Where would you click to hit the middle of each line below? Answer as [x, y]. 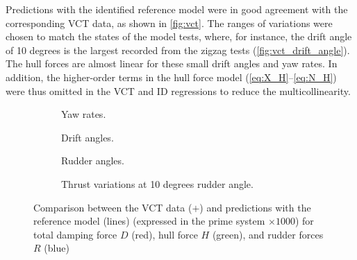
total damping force [75, 234]
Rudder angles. [93, 161]
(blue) [57, 248]
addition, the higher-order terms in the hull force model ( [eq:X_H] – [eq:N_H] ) [171, 77]
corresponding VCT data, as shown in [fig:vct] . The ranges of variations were [169, 23]
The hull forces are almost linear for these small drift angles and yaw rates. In [172, 63]
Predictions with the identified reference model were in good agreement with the [177, 9]
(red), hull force [165, 234]
